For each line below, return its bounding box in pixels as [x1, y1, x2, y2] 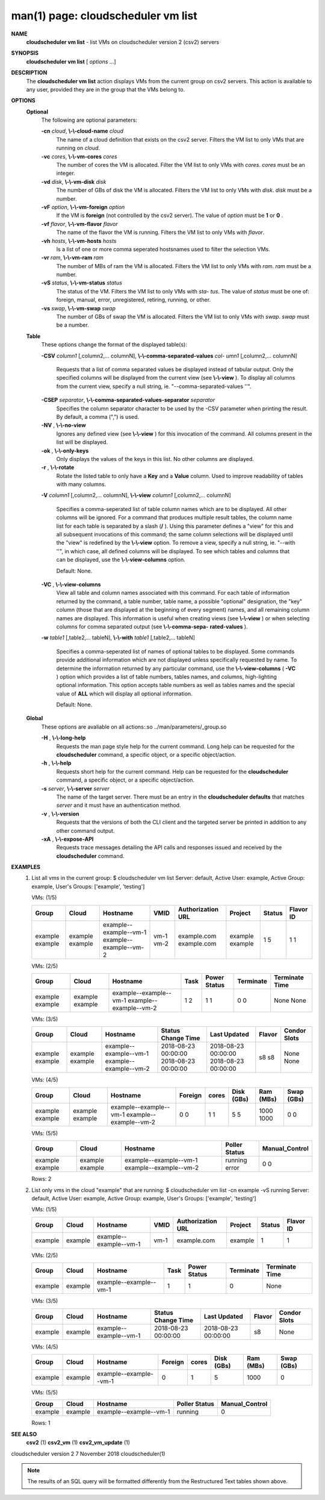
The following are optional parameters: [41, 116, 138, 124]
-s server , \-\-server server [41, 785, 110, 792]
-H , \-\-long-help [41, 734, 86, 741]
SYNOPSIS [11, 49, 39, 57]
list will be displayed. [56, 439, 108, 446]
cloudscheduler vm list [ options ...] [26, 58, 117, 65]
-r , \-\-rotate [41, 464, 75, 471]
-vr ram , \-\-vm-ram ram [41, 254, 104, 262]
